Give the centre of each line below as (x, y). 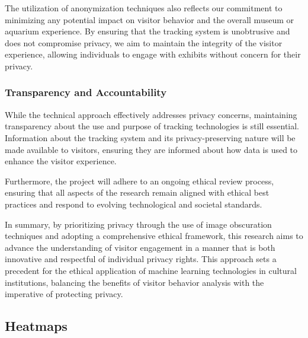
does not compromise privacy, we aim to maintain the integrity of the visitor (144, 42)
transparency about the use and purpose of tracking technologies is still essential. (152, 126)
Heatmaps (36, 326)
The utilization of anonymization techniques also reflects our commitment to (144, 8)
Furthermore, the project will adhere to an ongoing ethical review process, (139, 181)
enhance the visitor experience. (61, 161)
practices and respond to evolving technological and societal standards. (134, 204)
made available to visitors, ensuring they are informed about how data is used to (151, 149)
